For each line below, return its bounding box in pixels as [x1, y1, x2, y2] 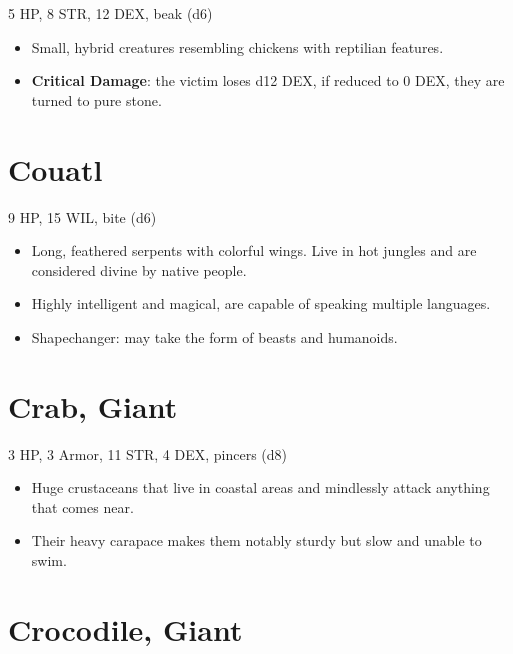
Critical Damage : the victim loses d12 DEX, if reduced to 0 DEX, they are [31, 70, 505, 91]
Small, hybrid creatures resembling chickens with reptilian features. [31, 36, 444, 57]
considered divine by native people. [31, 259, 247, 280]
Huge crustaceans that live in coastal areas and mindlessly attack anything [31, 477, 490, 498]
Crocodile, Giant [8, 608, 243, 649]
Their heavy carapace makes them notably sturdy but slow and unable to [31, 530, 482, 551]
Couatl [8, 148, 103, 189]
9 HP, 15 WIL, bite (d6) [8, 206, 157, 227]
